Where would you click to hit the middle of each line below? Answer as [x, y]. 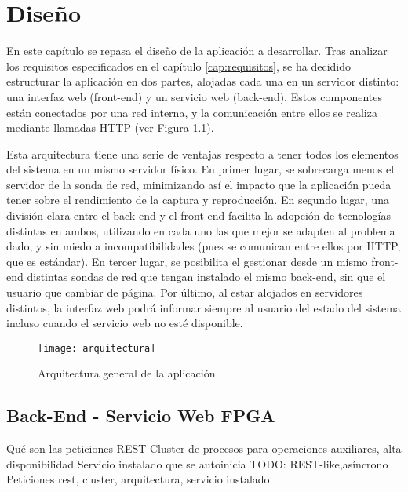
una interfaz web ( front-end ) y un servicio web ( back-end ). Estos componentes [194, 96]
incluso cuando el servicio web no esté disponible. [125, 323]
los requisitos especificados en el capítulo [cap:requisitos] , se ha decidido [178, 66]
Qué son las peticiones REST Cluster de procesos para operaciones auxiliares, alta [204, 448]
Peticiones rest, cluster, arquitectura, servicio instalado [138, 479]
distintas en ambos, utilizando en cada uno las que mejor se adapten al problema [201, 230]
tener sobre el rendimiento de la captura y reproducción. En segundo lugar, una [198, 200]
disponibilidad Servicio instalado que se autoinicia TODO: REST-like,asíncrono [197, 463]
